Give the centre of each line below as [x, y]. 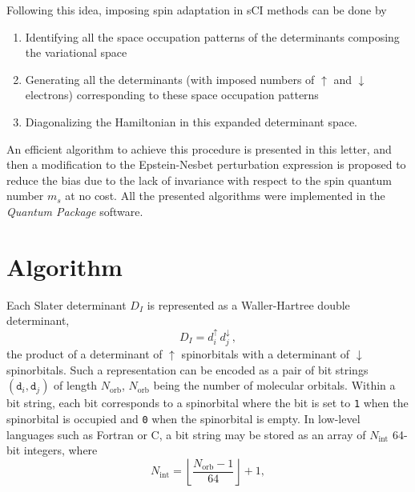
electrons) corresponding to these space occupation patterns [172, 95]
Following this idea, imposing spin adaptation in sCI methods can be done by [197, 10]
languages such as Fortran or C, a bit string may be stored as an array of [186, 434]
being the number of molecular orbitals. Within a [274, 385]
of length [76, 385]
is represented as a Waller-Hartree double [248, 304]
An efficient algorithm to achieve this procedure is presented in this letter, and [199, 148]
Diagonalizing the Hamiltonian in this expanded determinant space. [191, 121]
